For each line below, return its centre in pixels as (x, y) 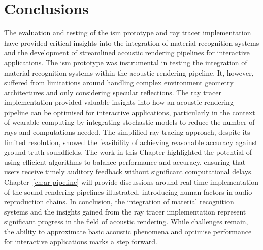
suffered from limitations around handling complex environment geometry (119, 82)
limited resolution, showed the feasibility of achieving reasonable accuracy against (131, 142)
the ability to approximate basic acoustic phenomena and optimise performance (128, 231)
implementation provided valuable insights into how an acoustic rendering (119, 102)
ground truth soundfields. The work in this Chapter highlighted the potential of (128, 152)
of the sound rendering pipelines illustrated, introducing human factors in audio (128, 191)
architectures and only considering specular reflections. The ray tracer (113, 92)
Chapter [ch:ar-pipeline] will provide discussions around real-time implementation (131, 182)
